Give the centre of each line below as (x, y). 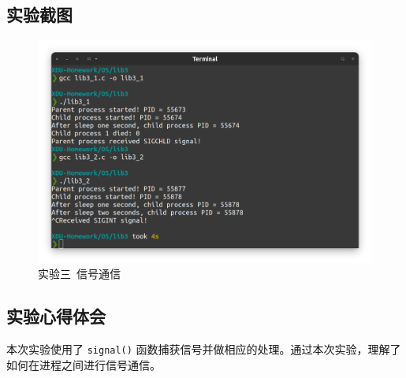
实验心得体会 (56, 316)
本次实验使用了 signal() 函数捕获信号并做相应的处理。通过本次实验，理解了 (204, 348)
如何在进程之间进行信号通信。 (84, 364)
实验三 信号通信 (79, 274)
